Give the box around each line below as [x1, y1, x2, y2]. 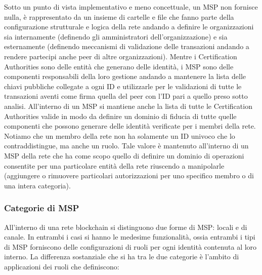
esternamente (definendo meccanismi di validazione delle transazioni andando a [4, 41, 249, 52]
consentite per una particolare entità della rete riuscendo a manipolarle [4, 160, 225, 171]
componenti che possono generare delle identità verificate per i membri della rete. [4, 121, 256, 131]
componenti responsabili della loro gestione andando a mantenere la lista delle [4, 71, 246, 82]
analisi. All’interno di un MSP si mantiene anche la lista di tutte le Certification [4, 100, 252, 111]
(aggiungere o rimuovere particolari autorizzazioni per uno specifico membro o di [4, 170, 254, 181]
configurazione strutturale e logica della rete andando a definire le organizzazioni [4, 21, 254, 32]
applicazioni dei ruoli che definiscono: [4, 261, 119, 271]
